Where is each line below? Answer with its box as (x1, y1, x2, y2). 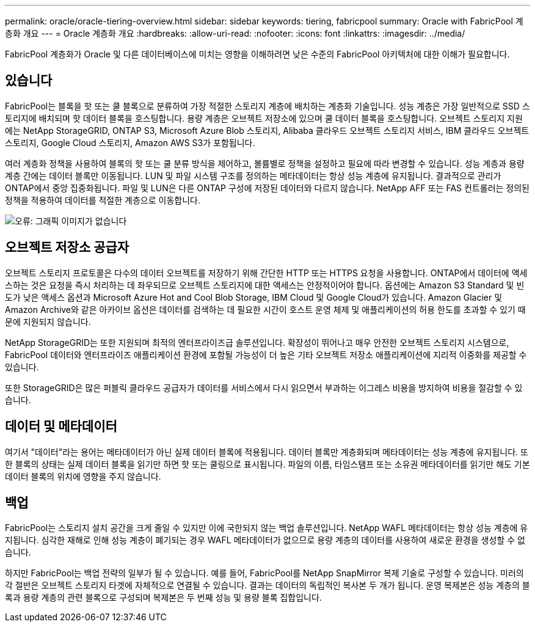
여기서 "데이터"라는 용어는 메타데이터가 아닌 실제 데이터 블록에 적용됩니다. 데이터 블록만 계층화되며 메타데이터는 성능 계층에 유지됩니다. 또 (5, 446, 528, 457)
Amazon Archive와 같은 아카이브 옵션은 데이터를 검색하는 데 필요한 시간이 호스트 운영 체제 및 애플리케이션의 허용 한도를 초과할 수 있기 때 (5, 304, 526, 315)
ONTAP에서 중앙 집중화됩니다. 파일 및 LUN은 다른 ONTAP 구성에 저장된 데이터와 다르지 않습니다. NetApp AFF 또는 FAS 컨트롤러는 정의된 (5, 182, 530, 193)
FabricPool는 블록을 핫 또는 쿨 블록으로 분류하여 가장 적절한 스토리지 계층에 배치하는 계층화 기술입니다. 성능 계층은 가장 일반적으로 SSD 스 (5, 100, 530, 111)
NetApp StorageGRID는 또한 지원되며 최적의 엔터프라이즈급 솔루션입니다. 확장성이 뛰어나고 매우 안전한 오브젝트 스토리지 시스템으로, (5, 337, 509, 348)
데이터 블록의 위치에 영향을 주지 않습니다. (5, 471, 161, 482)
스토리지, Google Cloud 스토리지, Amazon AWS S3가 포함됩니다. (5, 137, 255, 148)
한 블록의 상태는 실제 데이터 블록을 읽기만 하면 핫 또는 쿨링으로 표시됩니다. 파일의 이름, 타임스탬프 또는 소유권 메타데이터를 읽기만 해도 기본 (5, 458, 530, 469)
